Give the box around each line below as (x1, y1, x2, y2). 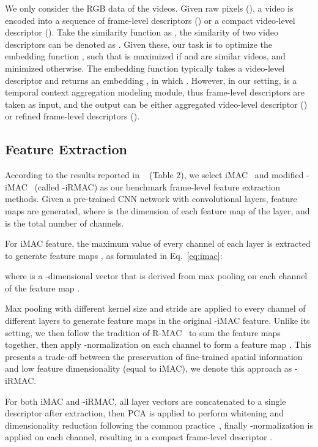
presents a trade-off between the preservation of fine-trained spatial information (5, 350, 303, 362)
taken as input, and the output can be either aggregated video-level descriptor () (5, 97, 308, 110)
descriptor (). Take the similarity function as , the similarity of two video (5, 26, 278, 39)
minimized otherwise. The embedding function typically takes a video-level (5, 61, 285, 74)
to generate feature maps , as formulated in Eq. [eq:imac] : (5, 249, 223, 261)
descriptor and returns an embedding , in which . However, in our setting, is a (5, 73, 297, 86)
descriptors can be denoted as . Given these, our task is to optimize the (5, 37, 272, 50)
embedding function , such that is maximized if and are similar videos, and (5, 50, 286, 62)
